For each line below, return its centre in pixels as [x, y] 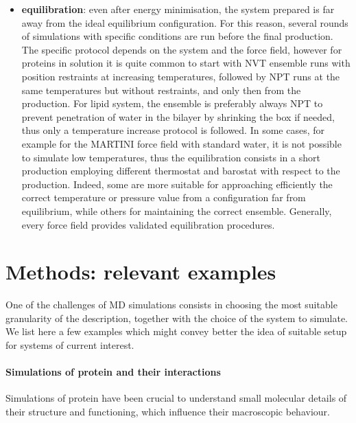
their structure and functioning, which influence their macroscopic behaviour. [168, 411]
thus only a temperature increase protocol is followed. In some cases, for [173, 130]
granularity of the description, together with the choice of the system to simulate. [177, 318]
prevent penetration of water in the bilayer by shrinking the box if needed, [178, 116]
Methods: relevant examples [141, 272]
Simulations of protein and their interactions [113, 372]
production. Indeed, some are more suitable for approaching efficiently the [177, 184]
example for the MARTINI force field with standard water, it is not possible [181, 143]
